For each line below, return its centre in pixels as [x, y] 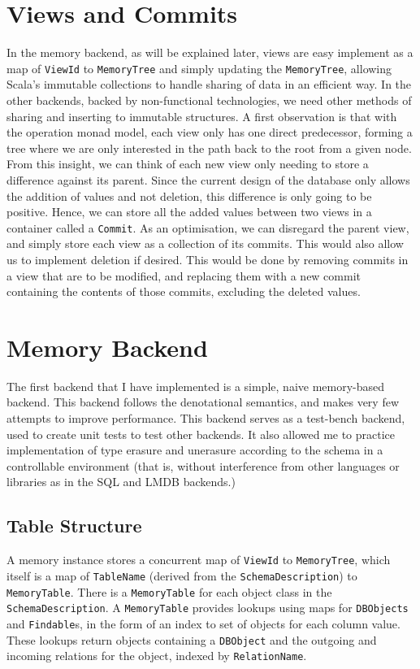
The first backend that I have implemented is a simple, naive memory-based [196, 386]
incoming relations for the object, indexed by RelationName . [157, 656]
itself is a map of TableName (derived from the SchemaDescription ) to [182, 575]
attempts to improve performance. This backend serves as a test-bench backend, [206, 418]
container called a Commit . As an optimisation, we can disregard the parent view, [208, 227]
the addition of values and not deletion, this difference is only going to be [189, 195]
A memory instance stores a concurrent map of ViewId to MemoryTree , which [199, 560]
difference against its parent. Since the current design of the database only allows [208, 179]
